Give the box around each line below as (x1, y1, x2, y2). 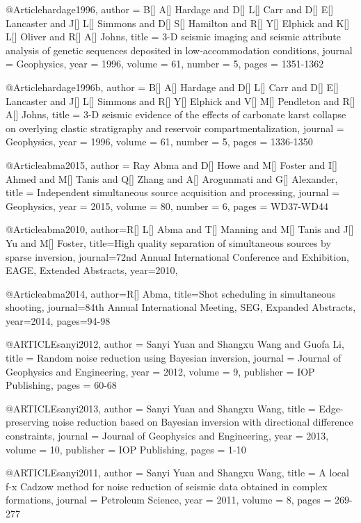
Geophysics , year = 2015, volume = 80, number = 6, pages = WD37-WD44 (6, 198, 328, 213)
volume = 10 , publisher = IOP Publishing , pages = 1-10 (6, 442, 246, 456)
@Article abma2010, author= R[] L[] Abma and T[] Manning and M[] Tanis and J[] (6, 222, 354, 236)
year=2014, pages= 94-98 (6, 313, 111, 328)
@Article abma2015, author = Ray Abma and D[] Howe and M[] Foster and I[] (6, 157, 337, 172)
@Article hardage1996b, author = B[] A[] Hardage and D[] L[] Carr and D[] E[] (6, 79, 339, 94)
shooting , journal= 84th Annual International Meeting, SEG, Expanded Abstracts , (6, 300, 356, 314)
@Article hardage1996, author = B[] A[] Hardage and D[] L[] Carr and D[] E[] (6, 2, 334, 16)
